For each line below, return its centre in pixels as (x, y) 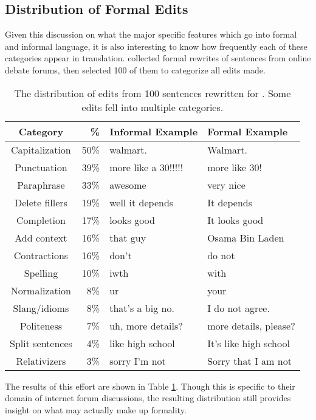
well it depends (142, 202)
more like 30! (235, 167)
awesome (128, 185)
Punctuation (41, 167)
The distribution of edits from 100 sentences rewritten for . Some (153, 93)
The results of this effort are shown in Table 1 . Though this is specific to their (150, 386)
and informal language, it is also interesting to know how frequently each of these (156, 46)
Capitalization (41, 149)
